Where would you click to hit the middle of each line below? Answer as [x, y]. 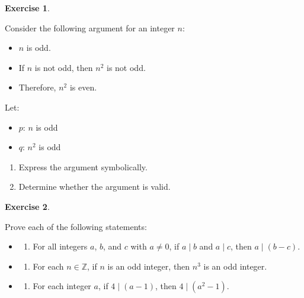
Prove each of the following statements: [76, 226]
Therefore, [37, 87]
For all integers [60, 246]
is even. [83, 87]
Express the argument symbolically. [83, 166]
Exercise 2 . [27, 206]
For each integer [62, 286]
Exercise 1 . [27, 8]
